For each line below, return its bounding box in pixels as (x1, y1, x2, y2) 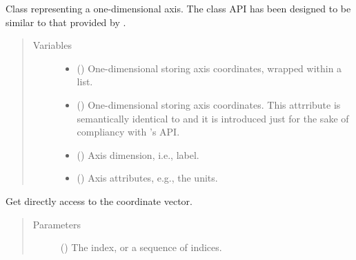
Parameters (32, 217, 81, 231)
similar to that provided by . (6, 14, 126, 29)
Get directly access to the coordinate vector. (6, 193, 192, 208)
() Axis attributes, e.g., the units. (77, 171, 218, 185)
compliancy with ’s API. (77, 124, 180, 139)
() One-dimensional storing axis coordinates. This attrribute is (77, 97, 341, 111)
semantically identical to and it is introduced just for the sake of (77, 111, 349, 125)
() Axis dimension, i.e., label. (77, 147, 199, 162)
